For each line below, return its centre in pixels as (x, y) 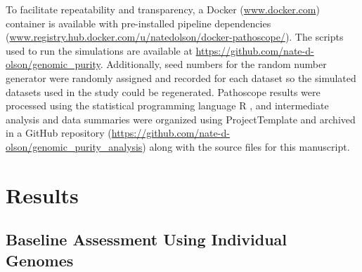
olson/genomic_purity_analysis (74, 146)
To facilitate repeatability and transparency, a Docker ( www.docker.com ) (163, 9)
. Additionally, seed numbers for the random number (213, 64)
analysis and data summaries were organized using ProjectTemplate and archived (181, 119)
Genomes (40, 260)
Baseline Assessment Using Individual (147, 239)
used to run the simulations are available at (99, 50)
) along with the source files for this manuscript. (246, 146)
